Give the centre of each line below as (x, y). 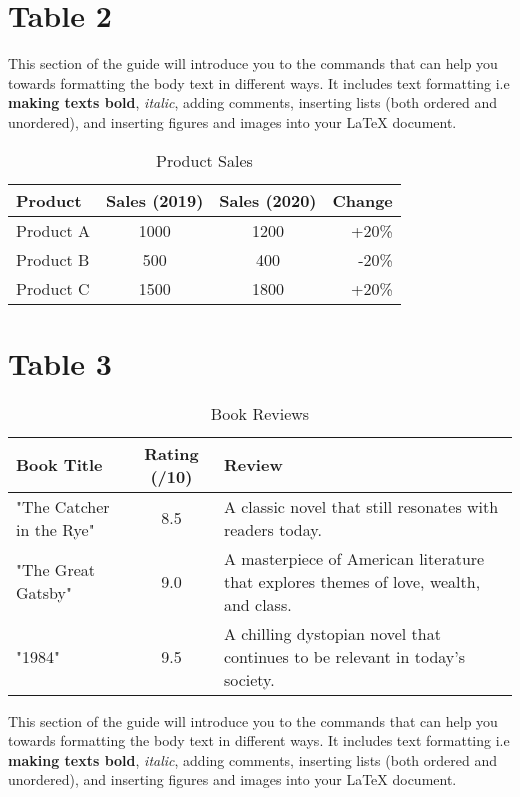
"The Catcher (63, 506)
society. (249, 679)
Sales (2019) (155, 200)
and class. (257, 604)
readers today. (272, 529)
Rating (171, 453)
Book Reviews (260, 413)
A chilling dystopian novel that (332, 633)
